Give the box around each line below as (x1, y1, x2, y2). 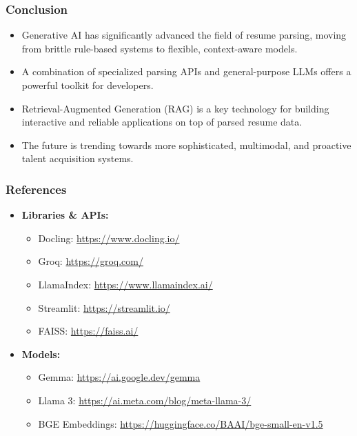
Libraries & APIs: (21, 208, 109, 222)
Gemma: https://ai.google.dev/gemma (38, 370, 201, 384)
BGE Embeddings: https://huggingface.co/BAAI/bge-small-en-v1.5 (38, 416, 323, 430)
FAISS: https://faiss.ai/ (38, 324, 139, 338)
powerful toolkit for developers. (21, 78, 154, 92)
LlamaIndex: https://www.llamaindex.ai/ (38, 277, 213, 291)
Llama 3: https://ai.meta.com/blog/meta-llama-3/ (38, 393, 252, 407)
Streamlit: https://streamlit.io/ (38, 300, 170, 315)
